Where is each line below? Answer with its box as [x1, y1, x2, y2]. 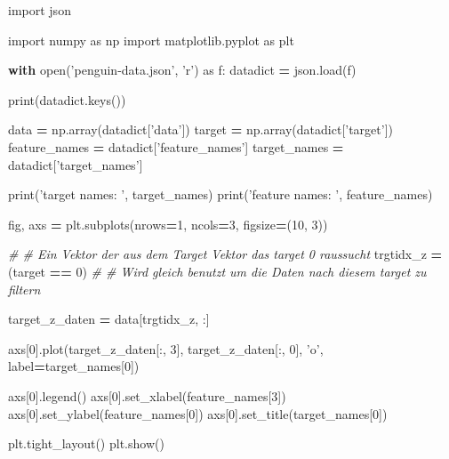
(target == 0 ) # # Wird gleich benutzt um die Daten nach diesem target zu [8, 262, 427, 280]
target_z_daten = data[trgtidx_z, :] [8, 310, 210, 328]
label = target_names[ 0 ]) [8, 357, 140, 375]
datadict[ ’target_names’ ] [8, 155, 143, 173]
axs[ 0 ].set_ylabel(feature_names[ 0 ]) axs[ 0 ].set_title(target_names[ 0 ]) [8, 404, 388, 423]
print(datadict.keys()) [8, 90, 126, 109]
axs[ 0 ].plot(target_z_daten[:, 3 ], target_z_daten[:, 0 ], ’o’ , [8, 339, 324, 358]
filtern [8, 279, 41, 298]
